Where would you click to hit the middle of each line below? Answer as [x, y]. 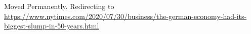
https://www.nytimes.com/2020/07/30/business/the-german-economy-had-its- [126, 16]
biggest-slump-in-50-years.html [52, 26]
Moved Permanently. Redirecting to [59, 6]
